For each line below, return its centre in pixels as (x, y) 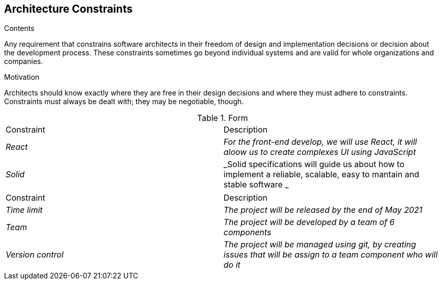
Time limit (24, 210)
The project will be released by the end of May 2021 (323, 210)
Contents (19, 28)
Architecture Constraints (68, 9)
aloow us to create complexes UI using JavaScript (320, 152)
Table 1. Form (223, 118)
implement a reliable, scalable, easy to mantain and (321, 175)
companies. (24, 61)
